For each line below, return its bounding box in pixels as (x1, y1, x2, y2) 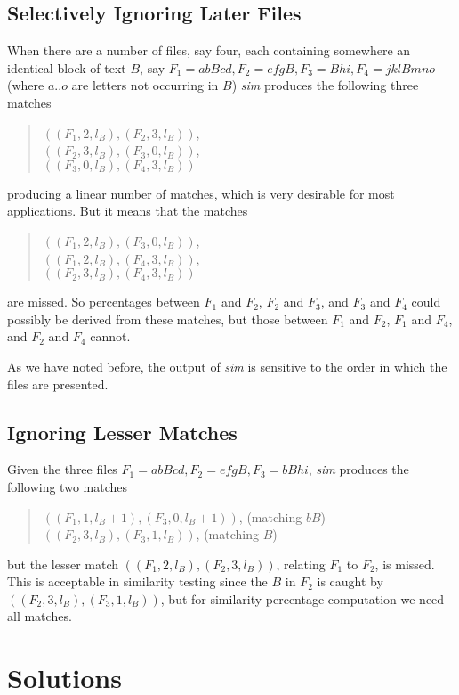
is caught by (317, 572, 383, 591)
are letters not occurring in (71, 76, 219, 94)
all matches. (7, 607, 72, 625)
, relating (276, 554, 326, 573)
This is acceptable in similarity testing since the (7, 572, 268, 591)
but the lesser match (7, 554, 119, 573)
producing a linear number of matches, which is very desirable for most (7, 184, 395, 202)
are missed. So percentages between (7, 292, 200, 311)
